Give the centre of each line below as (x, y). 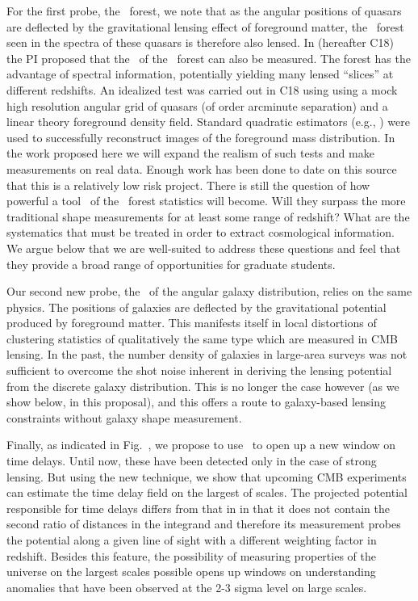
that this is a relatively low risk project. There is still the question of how (188, 185)
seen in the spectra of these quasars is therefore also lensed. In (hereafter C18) (200, 42)
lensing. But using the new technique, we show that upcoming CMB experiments (207, 476)
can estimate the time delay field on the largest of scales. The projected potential (207, 492)
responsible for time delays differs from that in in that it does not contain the (198, 508)
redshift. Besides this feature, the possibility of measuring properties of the (191, 555)
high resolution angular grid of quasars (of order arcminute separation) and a (197, 105)
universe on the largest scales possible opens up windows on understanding (191, 572)
